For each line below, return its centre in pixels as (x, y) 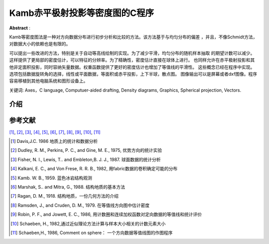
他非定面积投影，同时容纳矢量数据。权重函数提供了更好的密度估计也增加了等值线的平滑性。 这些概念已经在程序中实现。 (132, 67)
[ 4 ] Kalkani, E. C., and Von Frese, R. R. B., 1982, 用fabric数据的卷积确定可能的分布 (94, 169)
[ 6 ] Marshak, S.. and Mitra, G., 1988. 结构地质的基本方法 (68, 187)
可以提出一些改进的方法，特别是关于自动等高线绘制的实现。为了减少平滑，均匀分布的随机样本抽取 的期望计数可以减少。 (132, 53)
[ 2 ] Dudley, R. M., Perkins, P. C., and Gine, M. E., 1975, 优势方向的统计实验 (86, 150)
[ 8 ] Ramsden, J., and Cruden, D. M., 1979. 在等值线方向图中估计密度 (80, 205)
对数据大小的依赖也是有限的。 (40, 44)
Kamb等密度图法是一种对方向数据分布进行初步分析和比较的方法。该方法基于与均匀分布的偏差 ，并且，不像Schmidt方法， (133, 37)
